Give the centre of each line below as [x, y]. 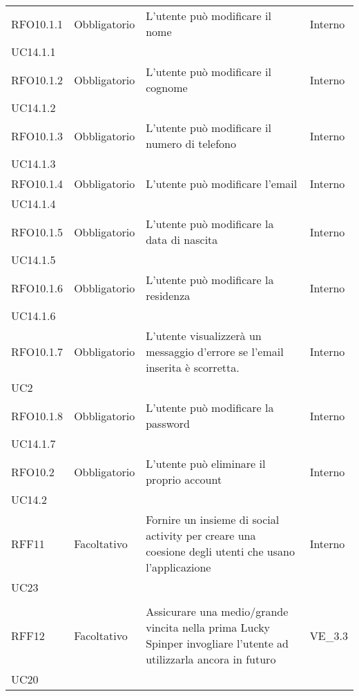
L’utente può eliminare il [206, 463]
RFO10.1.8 [37, 415]
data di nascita [182, 239]
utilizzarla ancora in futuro [211, 659]
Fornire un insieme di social [213, 519]
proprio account [184, 479]
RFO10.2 [33, 471]
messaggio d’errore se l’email [215, 351]
